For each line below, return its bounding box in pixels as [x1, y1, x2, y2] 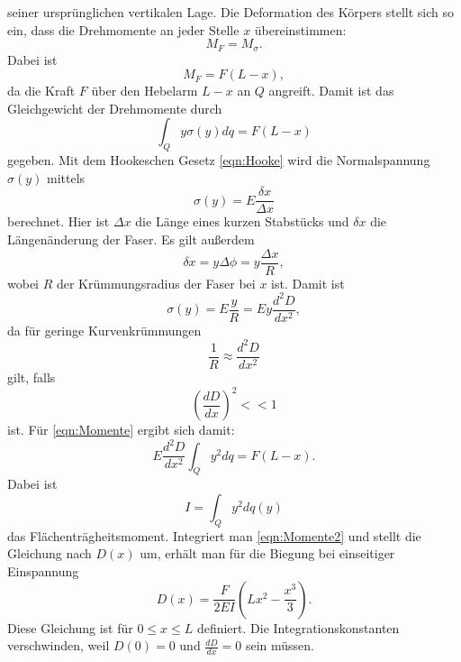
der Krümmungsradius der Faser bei [56, 273, 256, 292]
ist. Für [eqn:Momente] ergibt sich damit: [7, 420, 235, 439]
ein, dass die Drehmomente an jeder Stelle [7, 20, 240, 39]
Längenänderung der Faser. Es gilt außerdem [7, 230, 255, 249]
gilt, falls [7, 368, 56, 387]
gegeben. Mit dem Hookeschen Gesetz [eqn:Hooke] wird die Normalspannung [7, 151, 430, 170]
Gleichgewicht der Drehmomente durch [7, 98, 222, 117]
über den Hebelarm [91, 81, 198, 100]
